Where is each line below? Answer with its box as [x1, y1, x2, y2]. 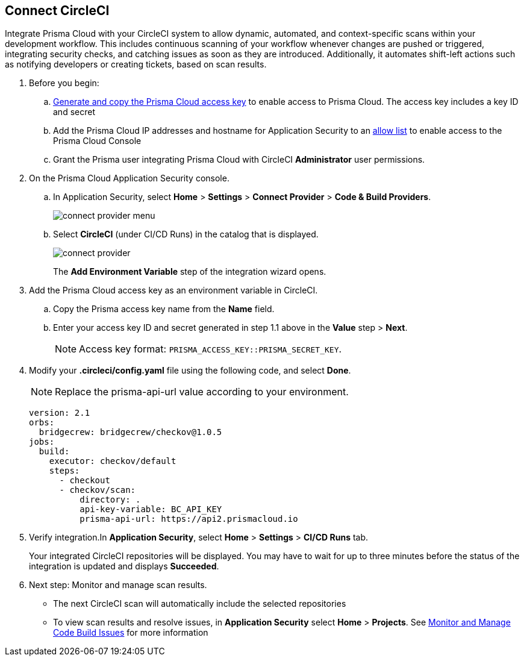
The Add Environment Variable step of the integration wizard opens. [53, 266, 326, 277]
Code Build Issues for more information [53, 627, 208, 638]
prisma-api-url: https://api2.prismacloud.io [80, 514, 298, 524]
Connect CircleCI [5, 3, 110, 18]
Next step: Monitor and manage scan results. [29, 580, 207, 591]
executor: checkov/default [49, 456, 176, 466]
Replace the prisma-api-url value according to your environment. [55, 386, 349, 398]
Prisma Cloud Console [53, 136, 142, 146]
